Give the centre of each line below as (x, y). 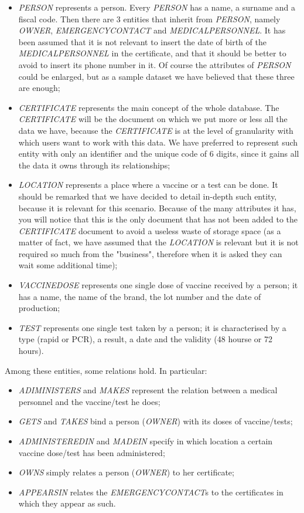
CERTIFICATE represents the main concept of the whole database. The (149, 107)
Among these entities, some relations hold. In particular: (106, 370)
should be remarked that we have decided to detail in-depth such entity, (148, 196)
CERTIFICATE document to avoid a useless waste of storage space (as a (150, 230)
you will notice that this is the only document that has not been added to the (158, 219)
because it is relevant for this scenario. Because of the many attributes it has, (157, 207)
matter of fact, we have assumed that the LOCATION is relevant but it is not (158, 242)
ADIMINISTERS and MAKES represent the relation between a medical (148, 390)
